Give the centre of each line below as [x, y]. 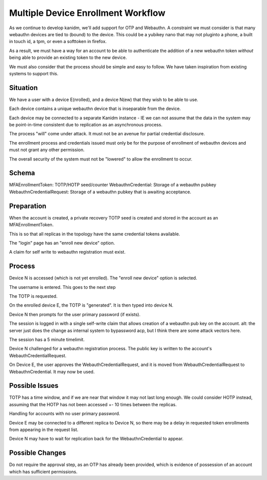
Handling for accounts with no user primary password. [65, 414]
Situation [23, 87]
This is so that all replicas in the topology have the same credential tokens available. [95, 234]
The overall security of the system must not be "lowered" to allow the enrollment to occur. [101, 159]
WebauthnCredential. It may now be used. [52, 372]
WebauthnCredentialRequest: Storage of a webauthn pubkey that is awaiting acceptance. [100, 192]
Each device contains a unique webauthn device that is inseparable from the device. [95, 108]
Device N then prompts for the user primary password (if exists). [75, 314]
